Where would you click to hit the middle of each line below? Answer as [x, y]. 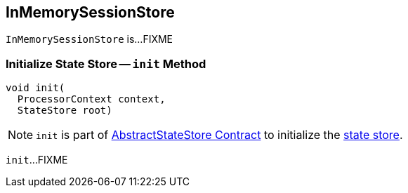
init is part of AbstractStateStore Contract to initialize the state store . [219, 135]
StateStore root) [65, 111]
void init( [35, 88]
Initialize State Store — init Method [106, 64]
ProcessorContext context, [91, 99]
